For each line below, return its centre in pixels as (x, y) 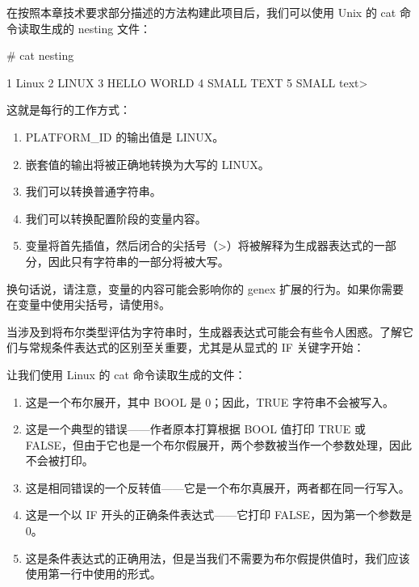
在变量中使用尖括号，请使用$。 (88, 304)
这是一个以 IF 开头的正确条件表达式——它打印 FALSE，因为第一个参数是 (219, 515)
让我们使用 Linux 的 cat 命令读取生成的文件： (126, 374)
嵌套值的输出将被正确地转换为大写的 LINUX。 (147, 164)
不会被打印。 (59, 460)
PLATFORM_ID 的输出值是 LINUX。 (125, 136)
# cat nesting (40, 55)
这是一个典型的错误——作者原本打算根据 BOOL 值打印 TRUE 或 (195, 429)
